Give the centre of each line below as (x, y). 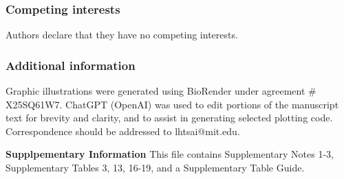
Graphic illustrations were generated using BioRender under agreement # (161, 91)
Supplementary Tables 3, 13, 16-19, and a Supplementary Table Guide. (155, 167)
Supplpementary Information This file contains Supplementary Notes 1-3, (170, 154)
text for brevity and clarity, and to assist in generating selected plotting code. (169, 118)
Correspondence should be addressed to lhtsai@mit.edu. (123, 131)
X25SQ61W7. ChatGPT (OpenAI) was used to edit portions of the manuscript (172, 104)
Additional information (71, 65)
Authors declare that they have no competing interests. (122, 35)
